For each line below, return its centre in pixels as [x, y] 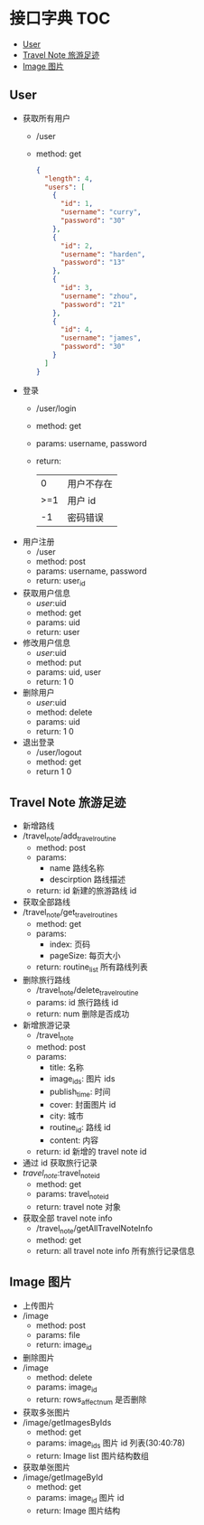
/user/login [56, 408]
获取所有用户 [46, 117]
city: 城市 [66, 1116]
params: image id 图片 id [80, 1499]
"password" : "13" [93, 263]
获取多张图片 [46, 1413]
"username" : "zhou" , [99, 296]
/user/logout [59, 753]
